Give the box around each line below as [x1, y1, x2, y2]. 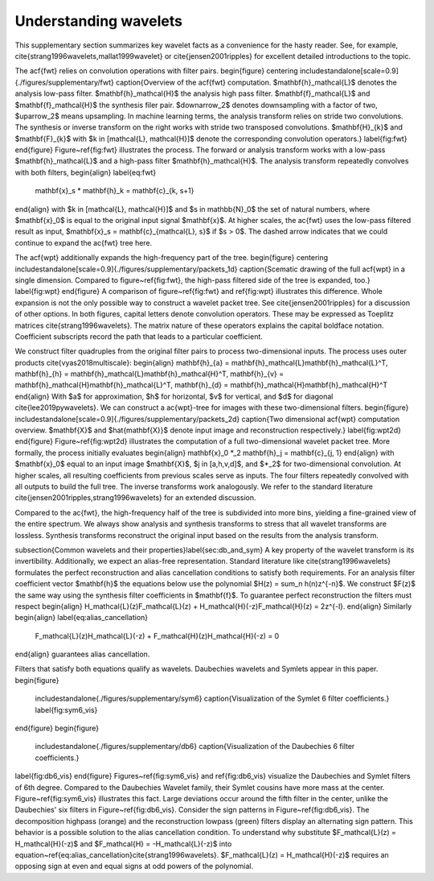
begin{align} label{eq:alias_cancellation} [14, 613, 149, 622]
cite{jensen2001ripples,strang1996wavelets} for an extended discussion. [14, 493, 256, 503]
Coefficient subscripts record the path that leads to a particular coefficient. [14, 331, 263, 341]
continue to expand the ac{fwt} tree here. [14, 238, 153, 247]
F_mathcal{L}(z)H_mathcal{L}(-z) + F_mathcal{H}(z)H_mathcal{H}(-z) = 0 [35, 631, 280, 640]
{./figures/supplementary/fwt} [14, 77, 114, 87]
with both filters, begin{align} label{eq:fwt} [14, 168, 157, 177]
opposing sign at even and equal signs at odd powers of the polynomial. [14, 862, 254, 871]
